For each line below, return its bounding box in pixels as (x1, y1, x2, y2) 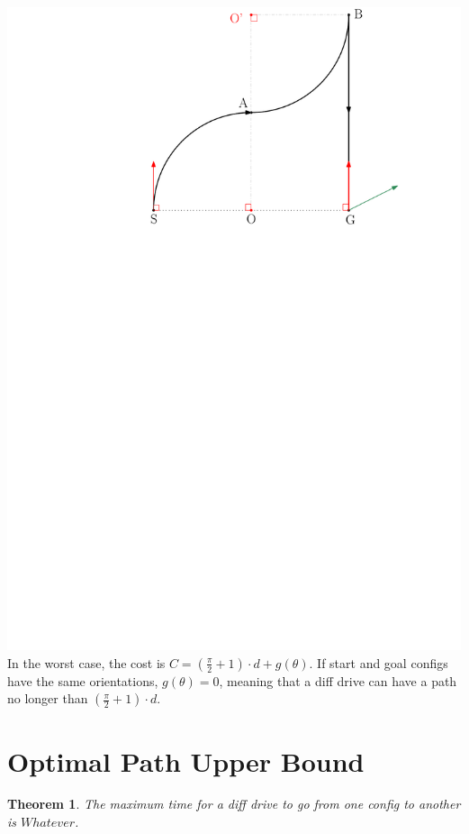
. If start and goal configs (309, 653, 448, 672)
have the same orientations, (7, 671, 158, 690)
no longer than (7, 689, 88, 708)
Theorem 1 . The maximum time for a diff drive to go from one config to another (7, 794, 461, 813)
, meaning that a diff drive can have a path (219, 671, 457, 690)
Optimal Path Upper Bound (7, 742, 365, 779)
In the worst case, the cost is (7, 653, 166, 672)
